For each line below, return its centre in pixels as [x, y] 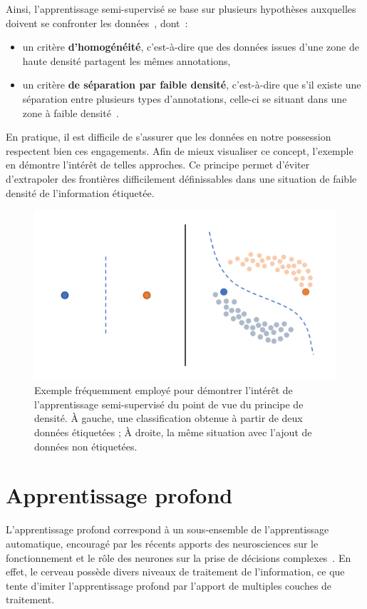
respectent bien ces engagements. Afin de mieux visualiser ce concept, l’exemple [180, 150]
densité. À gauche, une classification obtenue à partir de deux [169, 418]
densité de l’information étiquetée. [80, 192]
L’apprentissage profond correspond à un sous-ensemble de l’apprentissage [167, 529]
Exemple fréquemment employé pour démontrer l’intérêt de [164, 390]
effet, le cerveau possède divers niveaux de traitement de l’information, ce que [175, 572]
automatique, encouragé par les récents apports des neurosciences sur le [162, 543]
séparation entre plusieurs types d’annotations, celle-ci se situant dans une [185, 98]
